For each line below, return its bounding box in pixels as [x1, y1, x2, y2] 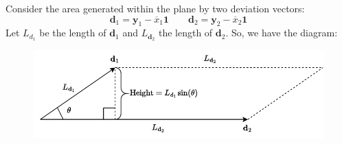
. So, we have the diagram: [225, 25, 338, 40]
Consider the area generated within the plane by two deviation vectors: [5, 1, 305, 15]
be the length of [39, 25, 106, 40]
